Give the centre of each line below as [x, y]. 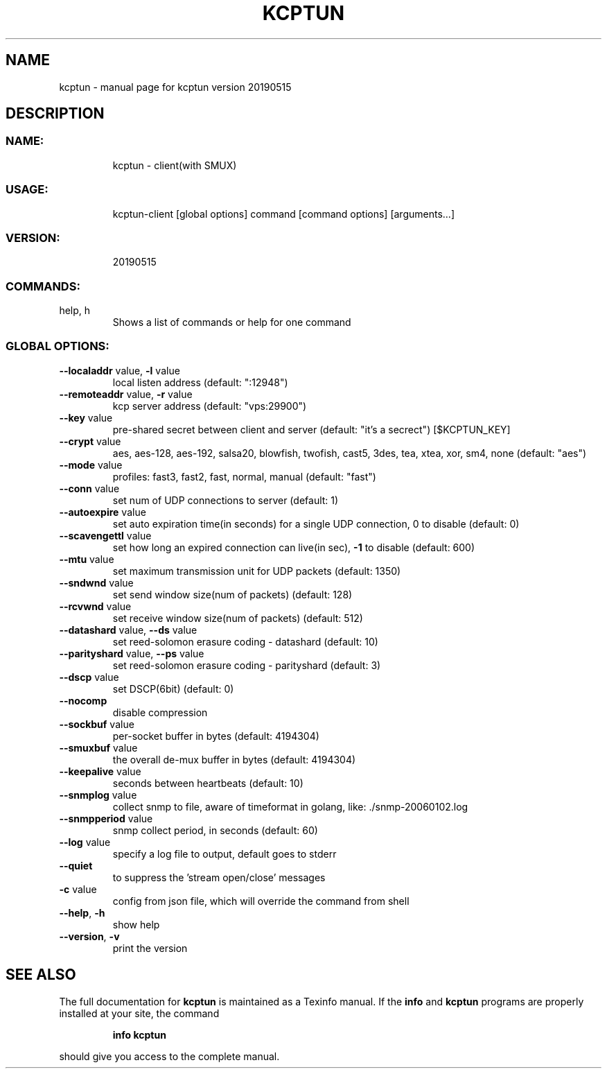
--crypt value [90, 441]
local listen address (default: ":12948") [200, 382]
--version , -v [89, 936]
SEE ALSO [41, 975]
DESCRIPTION [55, 114]
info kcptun [139, 1034]
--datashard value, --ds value [128, 630]
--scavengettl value [105, 535]
